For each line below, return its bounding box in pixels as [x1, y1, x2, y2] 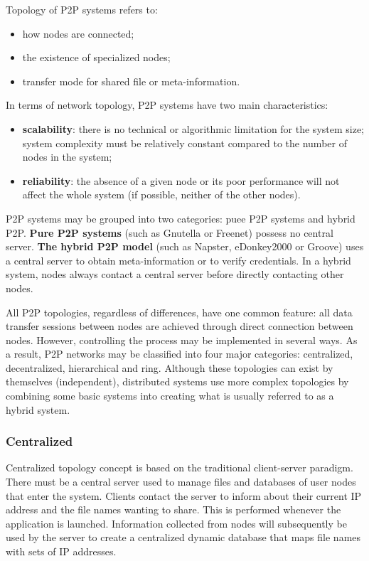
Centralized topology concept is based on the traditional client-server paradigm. [6, 460, 353, 475]
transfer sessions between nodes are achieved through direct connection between [6, 319, 353, 333]
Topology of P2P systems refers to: [6, 2, 158, 16]
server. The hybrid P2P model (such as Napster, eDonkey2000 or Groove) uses [6, 239, 364, 254]
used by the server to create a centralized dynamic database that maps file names [6, 530, 361, 545]
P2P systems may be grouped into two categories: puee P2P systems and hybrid [6, 210, 355, 225]
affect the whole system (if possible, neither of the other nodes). [22, 187, 301, 202]
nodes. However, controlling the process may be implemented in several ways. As [6, 332, 358, 347]
